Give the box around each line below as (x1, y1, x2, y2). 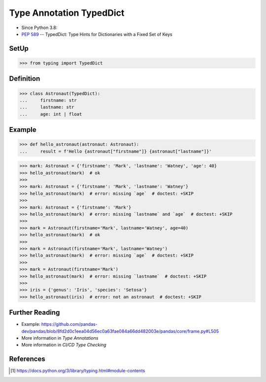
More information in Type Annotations (21, 335, 99, 341)
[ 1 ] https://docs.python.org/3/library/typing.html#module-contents (10, 368, 145, 374)
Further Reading (9, 308, 60, 317)
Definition (9, 74, 40, 83)
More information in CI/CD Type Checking (21, 342, 107, 348)
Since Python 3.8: (21, 25, 58, 31)
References (9, 355, 45, 363)
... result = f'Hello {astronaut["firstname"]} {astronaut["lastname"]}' (19, 148, 212, 154)
